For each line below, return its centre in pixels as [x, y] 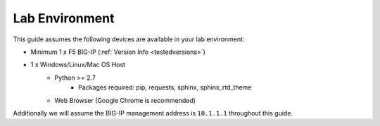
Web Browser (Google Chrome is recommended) [125, 100]
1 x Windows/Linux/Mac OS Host [78, 65]
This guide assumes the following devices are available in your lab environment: [129, 39]
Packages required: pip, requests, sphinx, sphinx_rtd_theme [165, 87]
